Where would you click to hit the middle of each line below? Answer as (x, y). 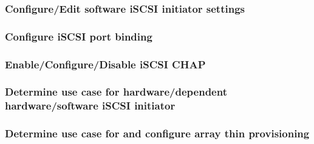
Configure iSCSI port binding (79, 36)
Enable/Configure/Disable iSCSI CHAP (105, 64)
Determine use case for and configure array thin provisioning (157, 133)
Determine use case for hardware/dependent (116, 92)
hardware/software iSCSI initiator (90, 106)
